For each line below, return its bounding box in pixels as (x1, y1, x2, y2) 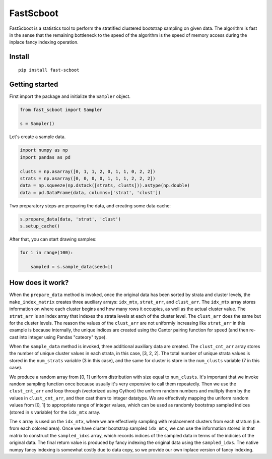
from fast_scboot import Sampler (20, 106, 103, 112)
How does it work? (9, 278, 69, 287)
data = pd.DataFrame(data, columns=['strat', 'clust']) (20, 190, 161, 195)
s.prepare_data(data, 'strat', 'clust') (20, 216, 121, 222)
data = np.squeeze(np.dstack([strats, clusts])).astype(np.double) (20, 183, 190, 189)
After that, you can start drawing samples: (9, 236, 97, 242)
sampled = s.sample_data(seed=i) (30, 264, 113, 269)
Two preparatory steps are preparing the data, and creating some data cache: (9, 202, 171, 209)
